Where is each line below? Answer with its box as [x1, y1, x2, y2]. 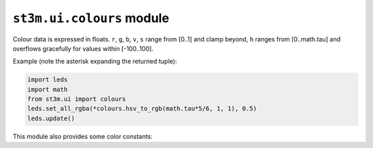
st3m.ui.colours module [12, 10, 169, 26]
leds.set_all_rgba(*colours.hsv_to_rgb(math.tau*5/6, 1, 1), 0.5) [27, 104, 257, 113]
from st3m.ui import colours [27, 95, 126, 103]
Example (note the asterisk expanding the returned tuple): [12, 57, 178, 66]
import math [27, 85, 68, 93]
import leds [27, 76, 68, 84]
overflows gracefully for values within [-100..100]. [12, 44, 154, 53]
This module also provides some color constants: [12, 132, 153, 140]
